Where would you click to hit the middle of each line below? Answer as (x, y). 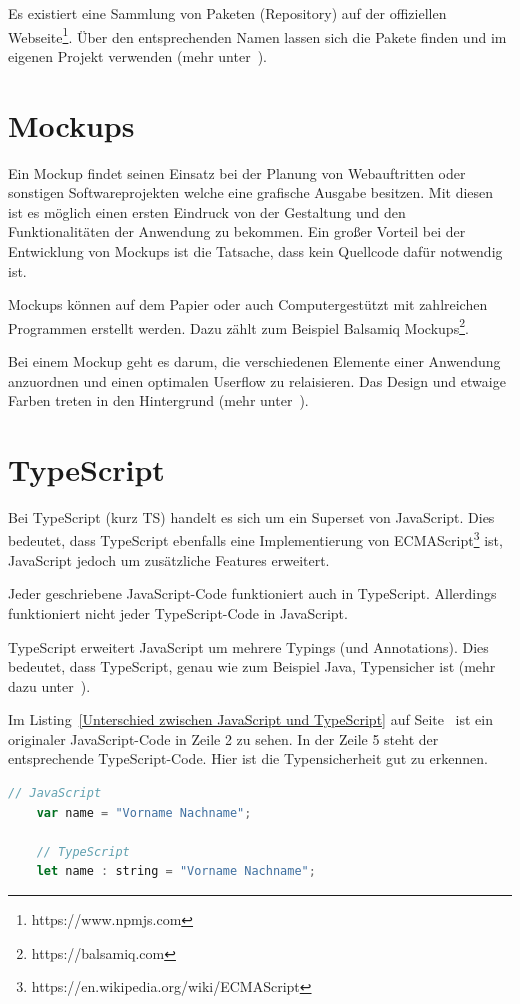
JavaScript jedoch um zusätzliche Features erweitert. (169, 559)
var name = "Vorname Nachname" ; (144, 812)
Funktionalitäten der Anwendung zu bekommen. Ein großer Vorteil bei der (237, 231)
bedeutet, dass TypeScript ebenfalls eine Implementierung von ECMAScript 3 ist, (255, 539)
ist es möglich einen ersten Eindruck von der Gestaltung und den (207, 211)
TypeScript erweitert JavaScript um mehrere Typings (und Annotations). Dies (248, 646)
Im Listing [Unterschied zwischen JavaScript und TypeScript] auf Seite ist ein (251, 719)
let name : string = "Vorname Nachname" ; (176, 871)
